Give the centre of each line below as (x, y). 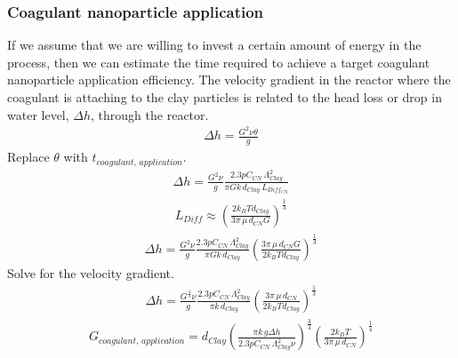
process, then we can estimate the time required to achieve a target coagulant (219, 62)
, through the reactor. (150, 114)
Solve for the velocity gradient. (91, 272)
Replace (28, 157)
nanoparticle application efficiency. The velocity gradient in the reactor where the (229, 80)
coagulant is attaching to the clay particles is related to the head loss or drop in (225, 97)
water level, (38, 114)
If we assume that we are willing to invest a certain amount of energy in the (214, 45)
